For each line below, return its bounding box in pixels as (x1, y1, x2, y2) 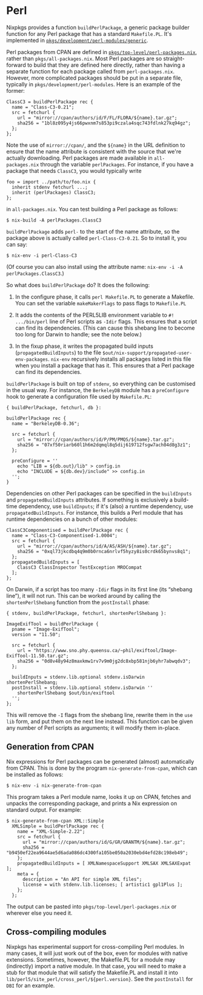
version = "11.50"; (12, 631, 61, 637)
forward (6, 61, 26, 69)
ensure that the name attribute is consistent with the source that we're (6, 148, 182, 155)
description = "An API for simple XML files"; (22, 876, 142, 882)
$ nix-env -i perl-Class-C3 (6, 253, 78, 259)
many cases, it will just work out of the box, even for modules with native (6, 949, 188, 957)
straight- (163, 55, 185, 62)
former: (6, 87, 25, 94)
